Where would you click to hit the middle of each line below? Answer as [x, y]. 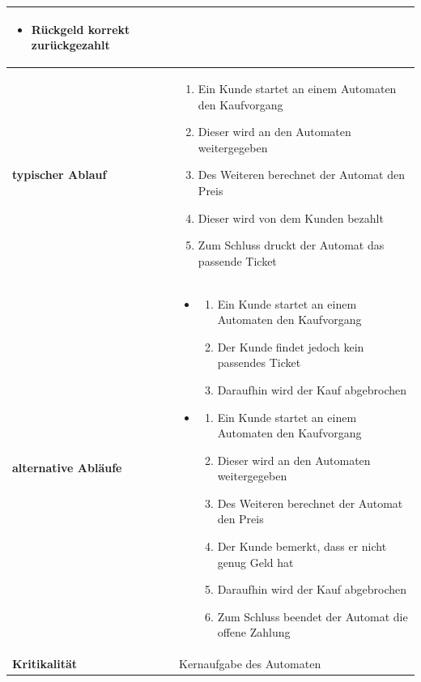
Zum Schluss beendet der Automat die [313, 616]
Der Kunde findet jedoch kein [291, 346]
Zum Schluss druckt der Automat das [291, 245]
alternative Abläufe [67, 468]
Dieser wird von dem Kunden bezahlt [291, 217]
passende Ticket [237, 260]
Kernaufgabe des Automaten [250, 664]
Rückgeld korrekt [81, 29]
